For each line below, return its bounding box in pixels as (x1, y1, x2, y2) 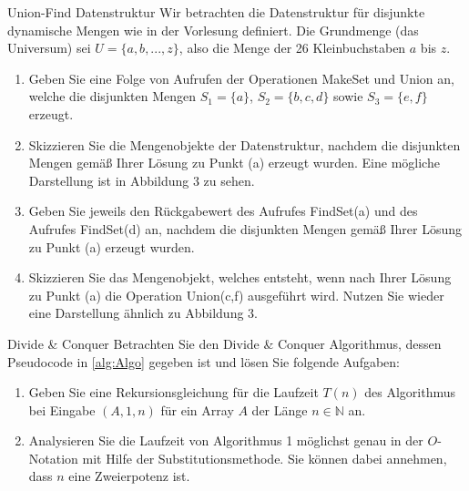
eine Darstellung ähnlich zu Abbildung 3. (28, 303, 258, 322)
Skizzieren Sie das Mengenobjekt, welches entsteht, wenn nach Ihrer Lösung (28, 268, 452, 287)
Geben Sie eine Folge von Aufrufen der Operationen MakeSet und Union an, (28, 68, 454, 87)
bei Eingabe (28, 400, 96, 419)
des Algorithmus (364, 383, 456, 402)
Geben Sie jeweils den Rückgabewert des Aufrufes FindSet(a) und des (28, 201, 418, 220)
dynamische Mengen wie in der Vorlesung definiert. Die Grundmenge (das (7, 20, 419, 39)
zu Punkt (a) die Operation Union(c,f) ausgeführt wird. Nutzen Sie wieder (28, 285, 444, 304)
